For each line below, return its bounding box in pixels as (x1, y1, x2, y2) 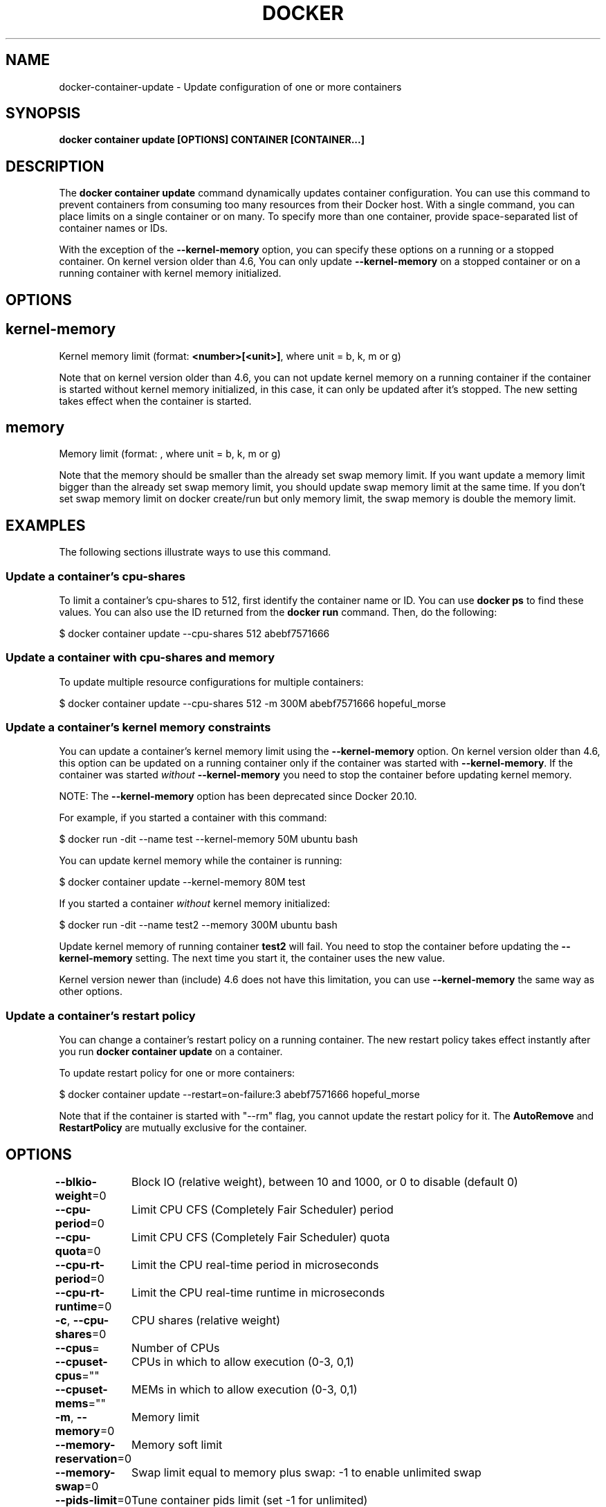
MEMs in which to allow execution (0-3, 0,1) (131, 1382, 358, 1397)
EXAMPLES (6, 516, 86, 534)
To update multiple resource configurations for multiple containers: (59, 675, 364, 688)
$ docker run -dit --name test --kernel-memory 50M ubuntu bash (59, 833, 358, 846)
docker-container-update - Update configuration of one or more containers (59, 80, 402, 93)
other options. (59, 985, 123, 998)
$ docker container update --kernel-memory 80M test (59, 876, 306, 888)
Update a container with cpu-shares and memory (6, 650, 275, 665)
